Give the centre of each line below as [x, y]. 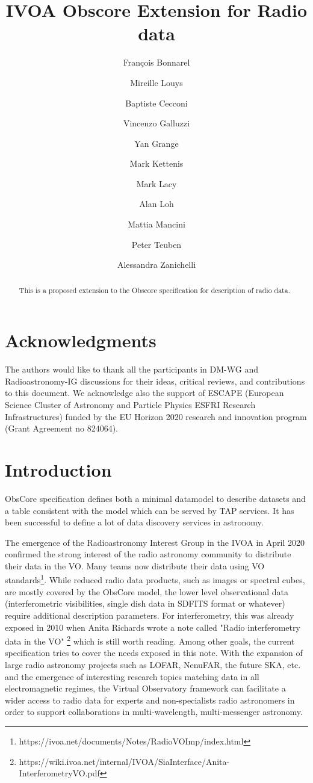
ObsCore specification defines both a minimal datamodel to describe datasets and [155, 498]
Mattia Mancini [156, 224]
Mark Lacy [156, 183]
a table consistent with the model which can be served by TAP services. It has [150, 510]
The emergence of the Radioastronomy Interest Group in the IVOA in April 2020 [155, 542]
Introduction [58, 469]
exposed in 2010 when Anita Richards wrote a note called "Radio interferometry [153, 627]
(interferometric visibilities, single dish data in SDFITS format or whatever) [145, 603]
